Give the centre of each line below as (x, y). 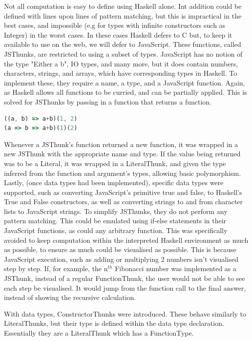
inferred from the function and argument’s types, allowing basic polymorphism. (123, 173)
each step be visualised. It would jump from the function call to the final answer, (125, 288)
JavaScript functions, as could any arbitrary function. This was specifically (116, 230)
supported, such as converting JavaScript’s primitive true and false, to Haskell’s (123, 192)
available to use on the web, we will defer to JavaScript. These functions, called (123, 44)
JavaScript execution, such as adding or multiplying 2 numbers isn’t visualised (121, 259)
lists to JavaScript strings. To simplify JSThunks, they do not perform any (116, 211)
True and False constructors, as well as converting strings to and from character (124, 202)
